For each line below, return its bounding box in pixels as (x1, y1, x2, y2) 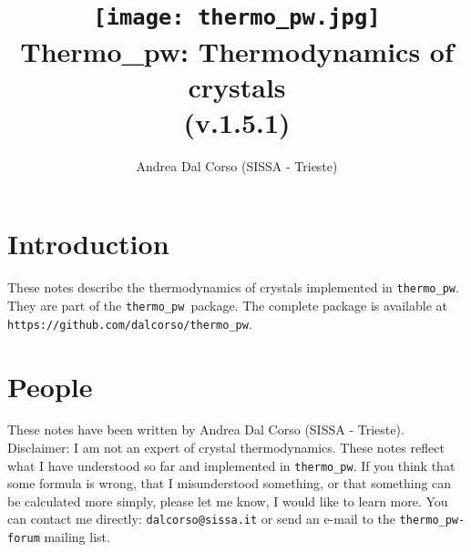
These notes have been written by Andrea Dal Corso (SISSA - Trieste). (7, 420, 404, 439)
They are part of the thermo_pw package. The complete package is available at (7, 296, 447, 314)
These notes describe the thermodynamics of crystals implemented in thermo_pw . (7, 278, 459, 297)
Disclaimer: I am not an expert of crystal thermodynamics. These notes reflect (7, 438, 445, 457)
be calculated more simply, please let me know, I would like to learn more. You (7, 491, 448, 510)
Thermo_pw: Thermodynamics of (20, 32, 454, 69)
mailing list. (44, 527, 110, 547)
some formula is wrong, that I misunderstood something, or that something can (7, 474, 452, 493)
